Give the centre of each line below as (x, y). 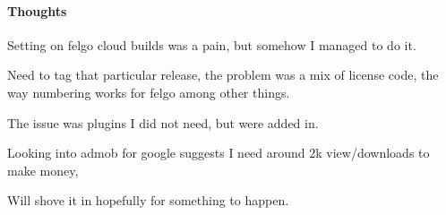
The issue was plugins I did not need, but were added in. (163, 122)
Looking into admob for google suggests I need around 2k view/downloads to (219, 153)
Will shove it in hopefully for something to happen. (148, 200)
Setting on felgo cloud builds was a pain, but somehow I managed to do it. (212, 44)
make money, (43, 170)
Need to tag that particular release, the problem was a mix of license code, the (223, 75)
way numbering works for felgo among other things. (149, 92)
